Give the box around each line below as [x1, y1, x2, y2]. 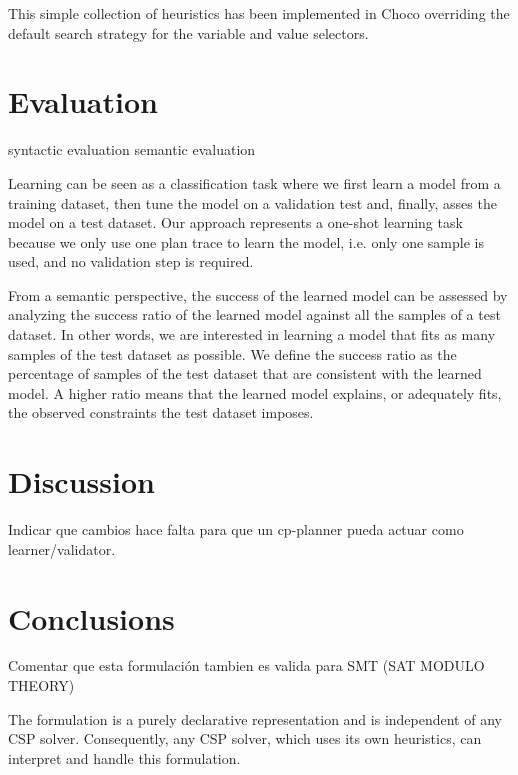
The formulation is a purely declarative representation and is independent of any [8, 708, 502, 729]
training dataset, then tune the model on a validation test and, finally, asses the [8, 192, 497, 213]
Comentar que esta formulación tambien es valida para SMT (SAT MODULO [8, 655, 485, 676]
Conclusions [8, 597, 175, 638]
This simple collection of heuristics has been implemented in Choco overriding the [8, 3, 510, 23]
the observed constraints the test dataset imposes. [8, 402, 314, 423]
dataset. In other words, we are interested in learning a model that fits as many [8, 324, 496, 345]
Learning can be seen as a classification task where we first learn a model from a [8, 172, 501, 193]
